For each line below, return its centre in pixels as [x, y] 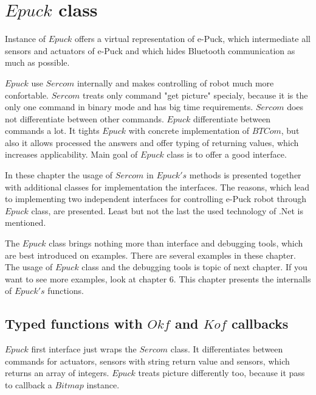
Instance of [25, 39]
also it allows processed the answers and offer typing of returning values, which [152, 142]
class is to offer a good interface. [227, 154]
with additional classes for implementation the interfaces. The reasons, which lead [157, 187]
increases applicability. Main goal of [71, 154]
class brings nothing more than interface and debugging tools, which [176, 243]
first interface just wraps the [84, 349]
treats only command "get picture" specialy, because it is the [195, 95]
